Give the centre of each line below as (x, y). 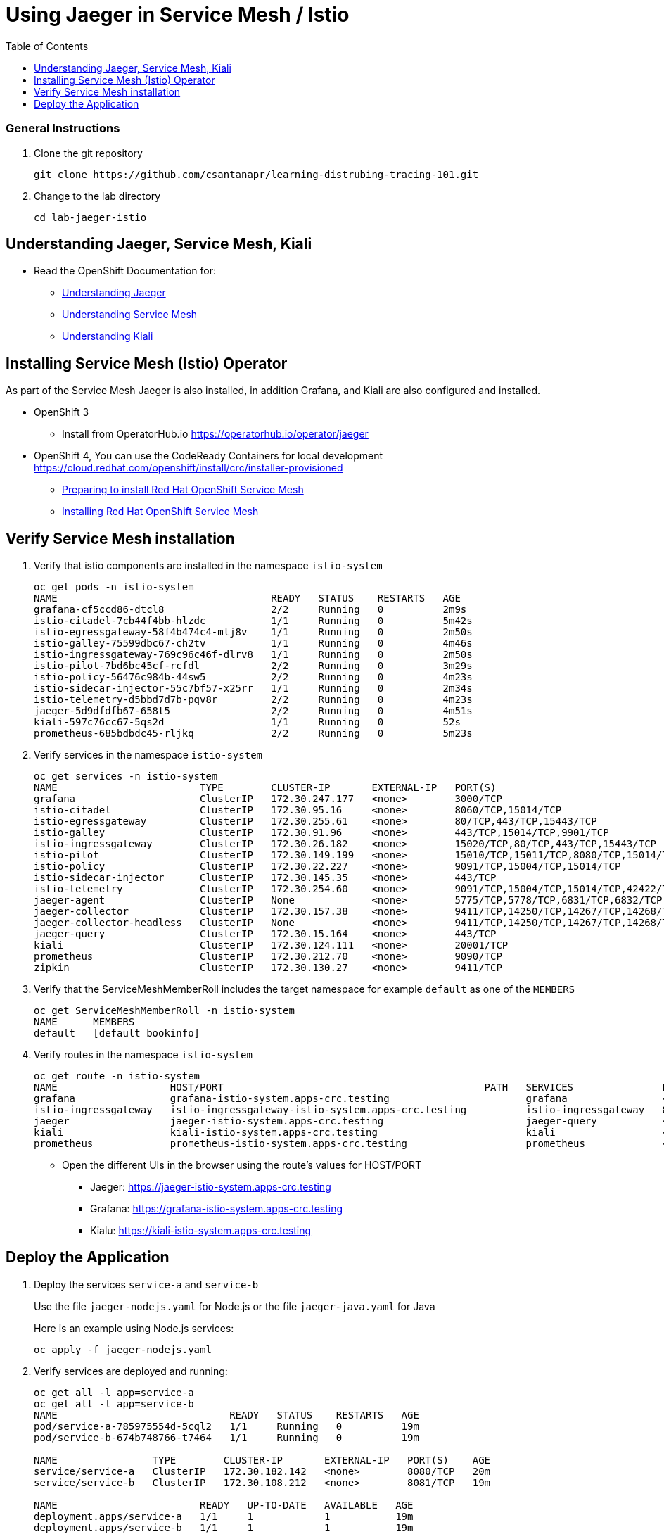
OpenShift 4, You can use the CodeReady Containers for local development (209, 456)
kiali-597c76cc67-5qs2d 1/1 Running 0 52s (247, 722)
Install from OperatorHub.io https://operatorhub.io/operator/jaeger (215, 434)
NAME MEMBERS (84, 1022)
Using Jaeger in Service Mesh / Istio (178, 15)
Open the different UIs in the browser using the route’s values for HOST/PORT (242, 1165)
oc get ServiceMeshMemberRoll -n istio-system (164, 1011)
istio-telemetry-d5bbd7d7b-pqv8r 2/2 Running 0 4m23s (253, 700)
